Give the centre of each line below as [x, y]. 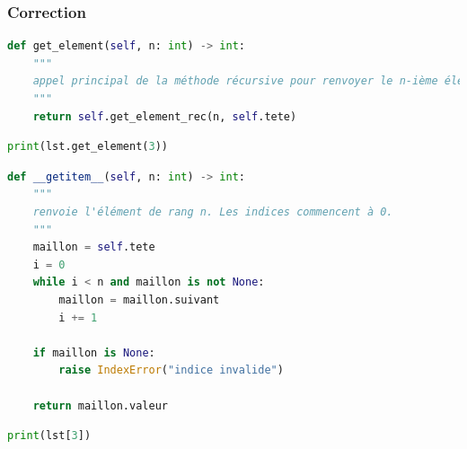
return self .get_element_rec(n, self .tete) [165, 116]
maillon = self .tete [94, 247]
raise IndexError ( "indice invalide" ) [171, 370]
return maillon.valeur [100, 405]
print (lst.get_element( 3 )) [88, 147]
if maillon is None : [94, 352]
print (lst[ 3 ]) [49, 436]
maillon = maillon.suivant [139, 299]
